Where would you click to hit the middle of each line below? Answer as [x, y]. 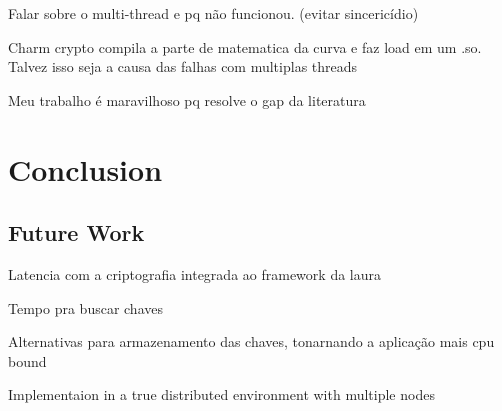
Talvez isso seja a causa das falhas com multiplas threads [183, 66]
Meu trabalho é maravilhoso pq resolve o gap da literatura [187, 99]
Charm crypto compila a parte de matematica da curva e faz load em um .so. [245, 46]
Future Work [76, 232]
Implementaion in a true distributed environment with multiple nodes [221, 394]
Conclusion [85, 168]
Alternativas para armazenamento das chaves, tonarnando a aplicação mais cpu [251, 341]
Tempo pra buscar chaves [85, 307]
